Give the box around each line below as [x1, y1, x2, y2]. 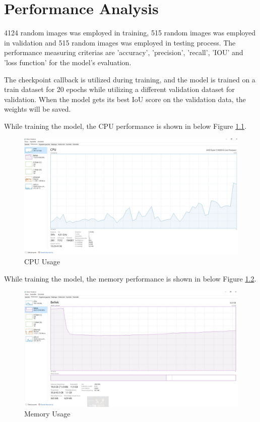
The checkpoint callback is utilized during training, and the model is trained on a [4, 74, 255, 84]
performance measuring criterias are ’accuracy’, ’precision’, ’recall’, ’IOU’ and [4, 47, 243, 58]
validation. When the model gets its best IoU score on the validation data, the [4, 93, 246, 104]
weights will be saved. [4, 104, 71, 114]
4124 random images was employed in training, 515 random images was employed [4, 27, 255, 38]
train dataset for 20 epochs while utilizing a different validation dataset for [4, 84, 235, 95]
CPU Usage [24, 256, 60, 267]
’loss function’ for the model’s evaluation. [4, 57, 132, 67]
